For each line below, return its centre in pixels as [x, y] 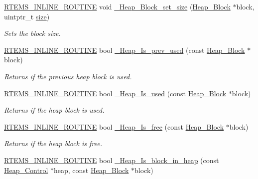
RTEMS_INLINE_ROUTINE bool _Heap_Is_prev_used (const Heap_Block [125, 50]
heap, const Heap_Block [91, 170]
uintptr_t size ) [27, 16]
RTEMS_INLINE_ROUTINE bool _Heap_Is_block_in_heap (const [112, 160]
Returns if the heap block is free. [53, 143]
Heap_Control [26, 170]
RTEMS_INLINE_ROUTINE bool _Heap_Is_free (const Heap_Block [114, 126]
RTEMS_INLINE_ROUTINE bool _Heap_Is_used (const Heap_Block [115, 93]
